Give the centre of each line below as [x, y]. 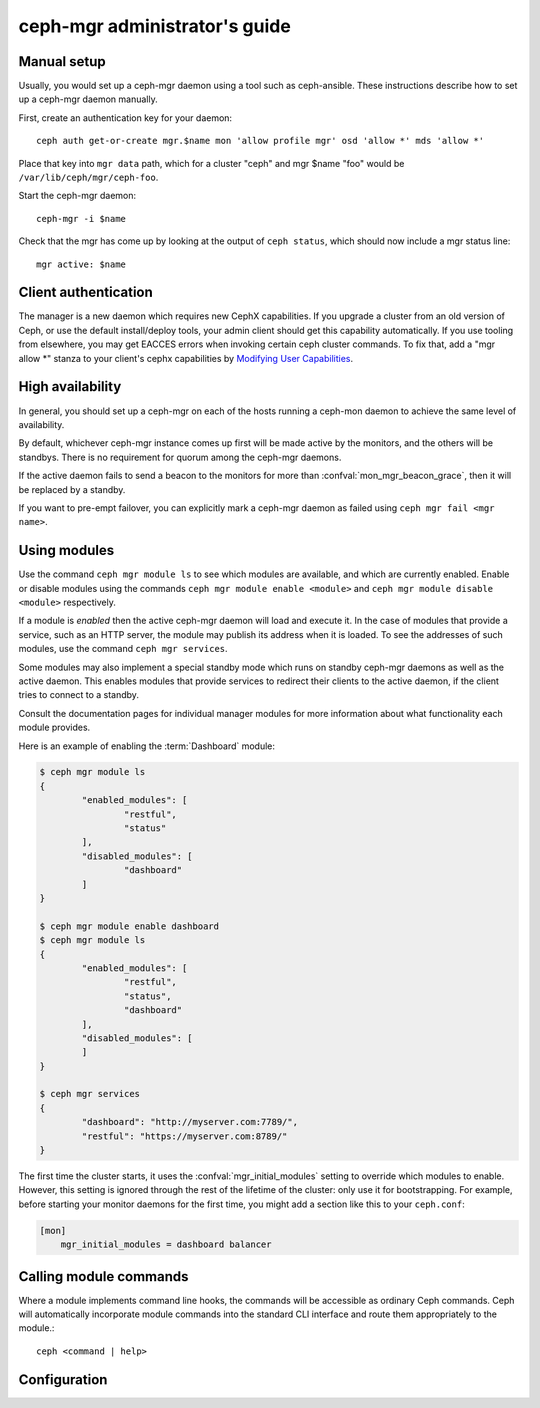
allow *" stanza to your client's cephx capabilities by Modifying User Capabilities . [186, 358]
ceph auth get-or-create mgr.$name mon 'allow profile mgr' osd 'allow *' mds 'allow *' [260, 141]
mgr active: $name [81, 264]
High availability [70, 386]
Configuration [63, 1379]
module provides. [54, 727]
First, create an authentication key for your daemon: [125, 117]
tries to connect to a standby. [79, 695]
